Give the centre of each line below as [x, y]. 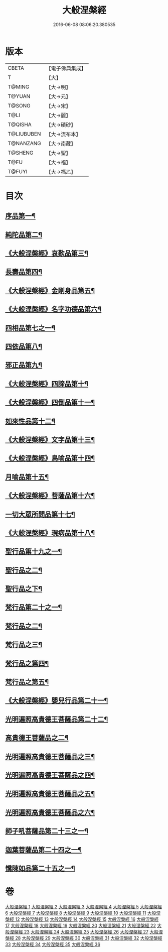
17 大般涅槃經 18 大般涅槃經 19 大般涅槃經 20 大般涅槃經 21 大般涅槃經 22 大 [83, 925]
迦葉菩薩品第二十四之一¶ [43, 850]
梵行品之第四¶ [27, 663]
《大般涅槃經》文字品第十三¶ [50, 440]
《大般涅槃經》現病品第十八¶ [50, 533]
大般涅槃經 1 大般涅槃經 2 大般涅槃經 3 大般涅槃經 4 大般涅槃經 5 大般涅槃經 [83, 906]
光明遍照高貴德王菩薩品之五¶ [50, 794]
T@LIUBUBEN [24, 134]
